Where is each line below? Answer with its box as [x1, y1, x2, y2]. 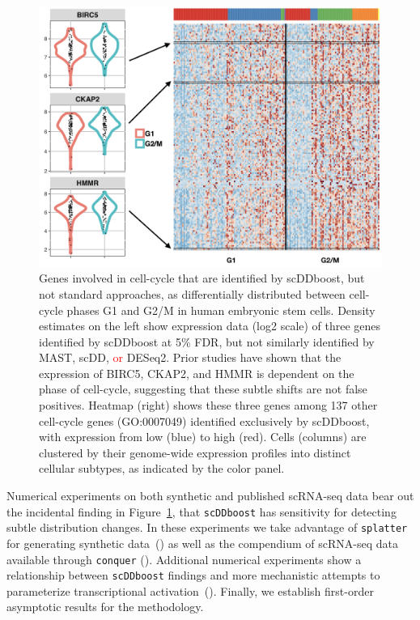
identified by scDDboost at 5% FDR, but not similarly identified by [39, 333, 375, 350]
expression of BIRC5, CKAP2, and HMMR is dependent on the [39, 364, 354, 381]
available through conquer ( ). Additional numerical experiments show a [6, 550, 362, 567]
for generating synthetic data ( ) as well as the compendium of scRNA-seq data [6, 534, 399, 551]
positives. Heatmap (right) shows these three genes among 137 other [39, 397, 378, 414]
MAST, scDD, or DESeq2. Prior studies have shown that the [39, 349, 342, 366]
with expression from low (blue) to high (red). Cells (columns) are [39, 428, 367, 445]
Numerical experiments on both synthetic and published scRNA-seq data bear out [6, 487, 414, 504]
